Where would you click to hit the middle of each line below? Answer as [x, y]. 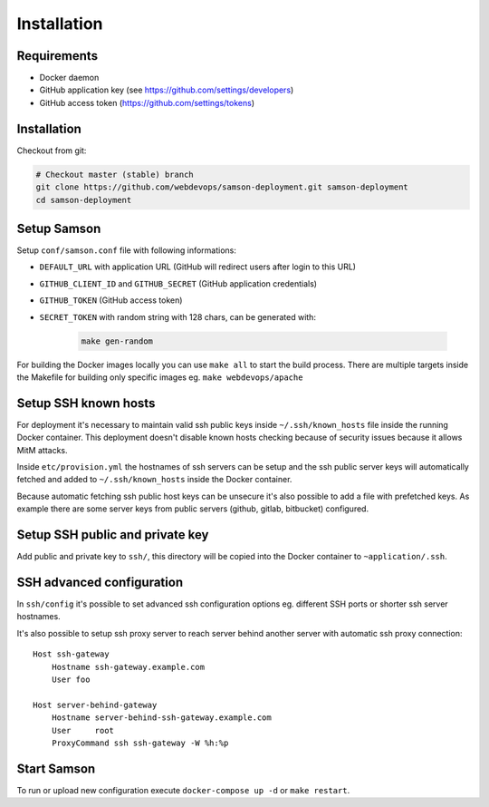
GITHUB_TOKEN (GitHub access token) [111, 300]
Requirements [58, 56]
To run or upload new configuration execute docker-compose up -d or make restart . [183, 790]
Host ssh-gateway [71, 654]
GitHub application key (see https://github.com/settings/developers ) [167, 90]
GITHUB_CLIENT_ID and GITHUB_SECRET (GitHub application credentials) [178, 283]
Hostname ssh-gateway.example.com [128, 667]
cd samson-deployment [84, 200]
